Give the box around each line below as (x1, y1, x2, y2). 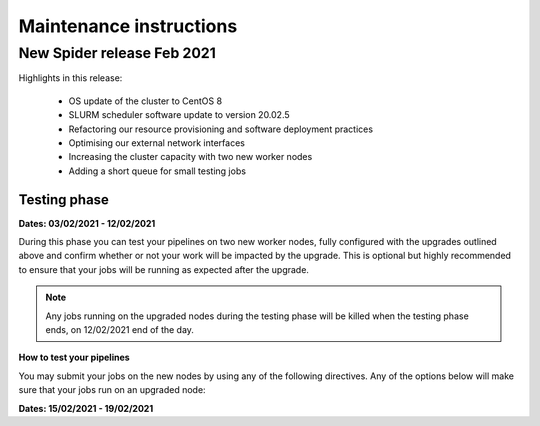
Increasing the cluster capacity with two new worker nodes (68, 151, 313, 163)
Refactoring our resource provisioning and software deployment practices (68, 123, 374, 135)
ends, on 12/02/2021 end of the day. (45, 323, 195, 335)
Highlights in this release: (18, 72, 123, 84)
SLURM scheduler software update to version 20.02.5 (68, 109, 290, 121)
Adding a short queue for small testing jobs (68, 165, 247, 177)
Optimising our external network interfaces (68, 136, 245, 149)
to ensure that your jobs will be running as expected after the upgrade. (18, 263, 310, 275)
